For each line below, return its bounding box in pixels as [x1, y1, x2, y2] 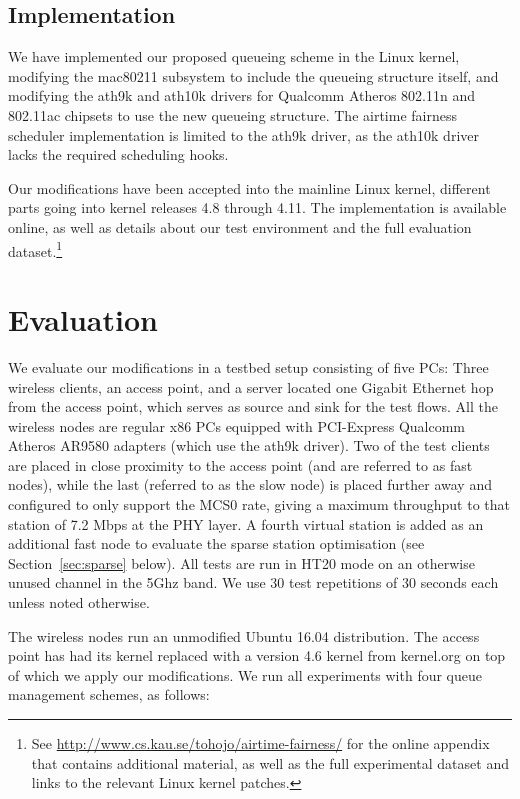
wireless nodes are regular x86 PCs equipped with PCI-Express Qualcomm [8, 415, 466, 436]
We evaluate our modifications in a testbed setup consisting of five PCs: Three [8, 356, 489, 377]
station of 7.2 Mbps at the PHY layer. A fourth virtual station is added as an [8, 513, 484, 534]
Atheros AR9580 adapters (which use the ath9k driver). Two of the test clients [8, 435, 490, 456]
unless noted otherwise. [8, 592, 150, 613]
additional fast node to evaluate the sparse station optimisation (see [8, 533, 425, 554]
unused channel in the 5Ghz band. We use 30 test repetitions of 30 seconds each [8, 572, 499, 593]
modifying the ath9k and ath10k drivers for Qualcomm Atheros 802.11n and [8, 85, 476, 106]
